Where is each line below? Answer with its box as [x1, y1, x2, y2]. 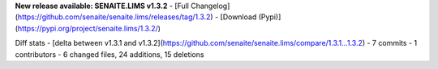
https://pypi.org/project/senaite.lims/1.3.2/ [17, 23, 158, 33]
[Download [220, 12, 257, 22]
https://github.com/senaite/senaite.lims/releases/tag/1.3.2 [17, 12, 211, 22]
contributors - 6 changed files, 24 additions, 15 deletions [15, 49, 204, 59]
